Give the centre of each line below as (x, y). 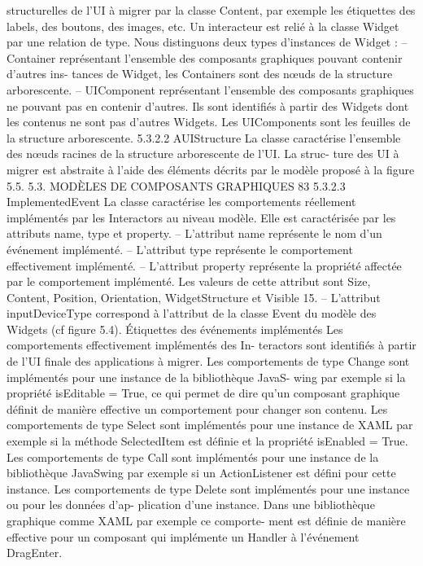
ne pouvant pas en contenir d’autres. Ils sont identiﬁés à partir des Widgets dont (208, 105)
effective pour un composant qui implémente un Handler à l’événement (183, 536)
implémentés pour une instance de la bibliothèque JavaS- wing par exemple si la (206, 377)
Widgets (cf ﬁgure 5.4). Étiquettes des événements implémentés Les (175, 329)
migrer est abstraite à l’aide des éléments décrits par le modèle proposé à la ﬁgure (211, 169)
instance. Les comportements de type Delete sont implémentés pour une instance (208, 488)
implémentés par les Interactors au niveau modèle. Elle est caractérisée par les (201, 217)
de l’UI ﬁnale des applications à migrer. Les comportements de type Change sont (208, 361)
